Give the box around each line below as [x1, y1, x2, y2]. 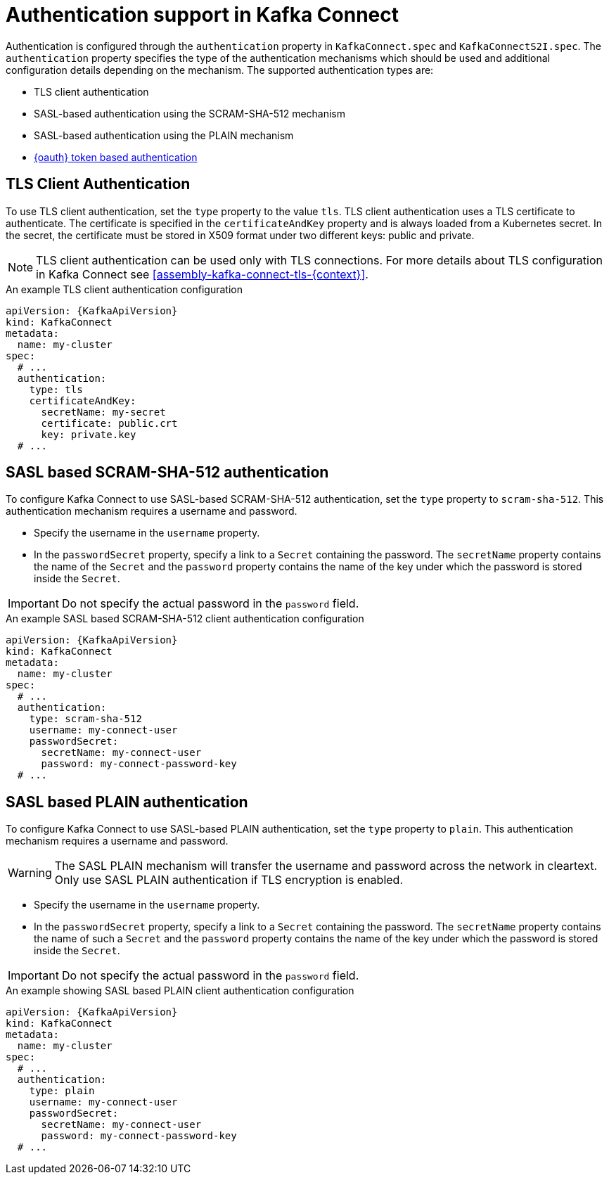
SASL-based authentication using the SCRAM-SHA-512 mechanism [34, 107, 346, 120]
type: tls [29, 383, 83, 395]
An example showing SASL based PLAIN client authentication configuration [6, 985, 354, 997]
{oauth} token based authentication [34, 150, 198, 163]
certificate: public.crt [41, 417, 178, 429]
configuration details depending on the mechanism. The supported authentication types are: [6, 63, 434, 76]
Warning [8, 866, 52, 880]
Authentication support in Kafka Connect [6, 3, 399, 27]
